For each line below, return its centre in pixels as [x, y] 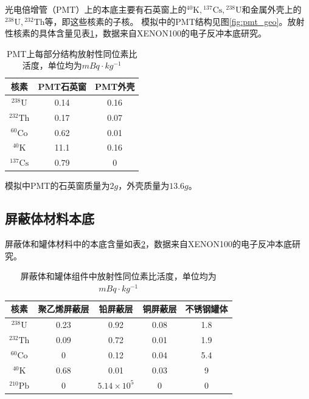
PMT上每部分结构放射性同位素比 [72, 53]
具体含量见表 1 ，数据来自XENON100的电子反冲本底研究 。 [152, 33]
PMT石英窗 [62, 86]
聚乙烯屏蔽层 [64, 309]
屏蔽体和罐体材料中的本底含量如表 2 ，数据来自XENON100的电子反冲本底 [148, 244]
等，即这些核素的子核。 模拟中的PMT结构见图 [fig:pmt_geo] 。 [166, 21]
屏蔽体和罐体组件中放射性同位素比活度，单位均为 [118, 276]
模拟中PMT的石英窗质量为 [57, 186]
